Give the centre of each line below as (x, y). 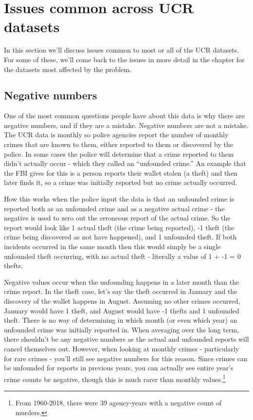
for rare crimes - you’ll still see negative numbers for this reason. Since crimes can (126, 358)
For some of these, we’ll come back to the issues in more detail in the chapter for (124, 59)
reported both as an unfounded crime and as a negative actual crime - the (114, 208)
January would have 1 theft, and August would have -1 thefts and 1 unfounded (122, 310)
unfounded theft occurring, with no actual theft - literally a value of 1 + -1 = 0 (122, 256)
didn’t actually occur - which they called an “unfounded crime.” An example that (125, 163)
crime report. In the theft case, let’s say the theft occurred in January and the (121, 291)
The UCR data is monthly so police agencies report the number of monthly (116, 135)
